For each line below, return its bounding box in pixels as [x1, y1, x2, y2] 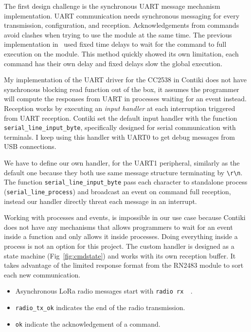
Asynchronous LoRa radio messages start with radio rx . [15, 286, 193, 296]
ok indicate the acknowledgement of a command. [15, 318, 161, 329]
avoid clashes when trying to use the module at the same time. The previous [4, 29, 232, 39]
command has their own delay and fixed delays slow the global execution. [4, 58, 223, 68]
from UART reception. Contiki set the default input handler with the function [4, 112, 237, 123]
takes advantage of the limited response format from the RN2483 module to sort [4, 260, 244, 270]
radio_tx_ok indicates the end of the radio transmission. [15, 302, 185, 312]
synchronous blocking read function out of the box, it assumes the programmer [4, 84, 239, 94]
